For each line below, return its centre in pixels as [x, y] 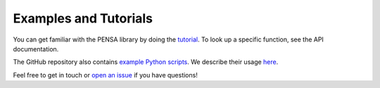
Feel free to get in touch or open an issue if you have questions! [106, 75]
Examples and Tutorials [83, 18]
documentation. [36, 49]
